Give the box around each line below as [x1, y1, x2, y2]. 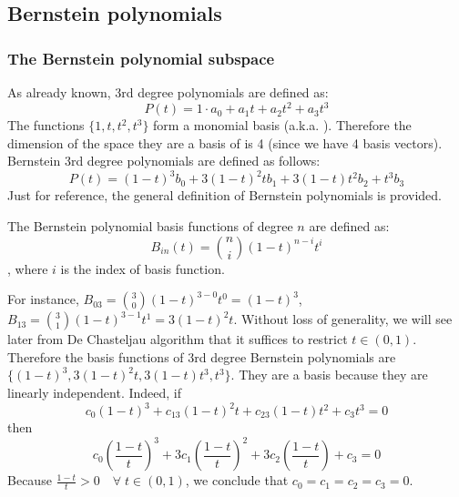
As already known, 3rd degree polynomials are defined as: [7, 83, 329, 101]
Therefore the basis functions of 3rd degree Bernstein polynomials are [7, 347, 396, 366]
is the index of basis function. [60, 259, 225, 278]
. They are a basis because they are [230, 365, 428, 384]
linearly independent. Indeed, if [7, 382, 182, 401]
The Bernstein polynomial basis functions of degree [7, 216, 293, 235]
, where [7, 259, 48, 278]
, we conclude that [185, 471, 289, 490]
